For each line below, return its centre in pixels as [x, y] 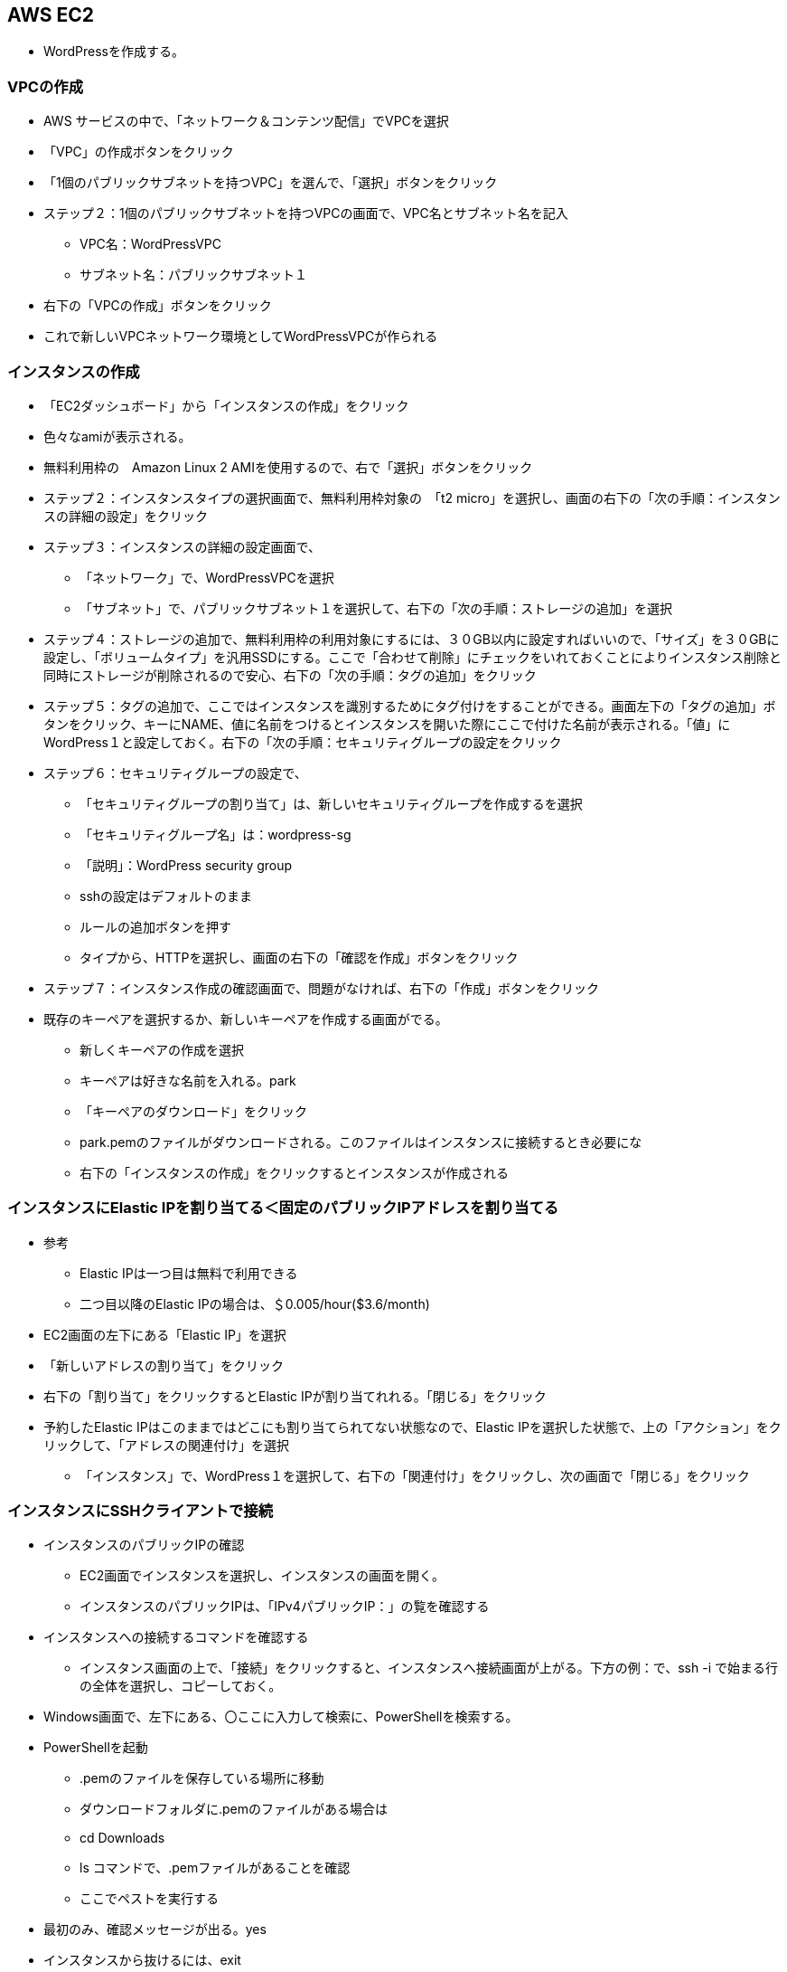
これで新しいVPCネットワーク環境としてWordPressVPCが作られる [241, 337]
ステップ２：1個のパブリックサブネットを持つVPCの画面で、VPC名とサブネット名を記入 [306, 213]
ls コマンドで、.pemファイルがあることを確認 [215, 1868]
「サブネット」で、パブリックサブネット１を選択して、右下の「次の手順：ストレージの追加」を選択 [376, 608]
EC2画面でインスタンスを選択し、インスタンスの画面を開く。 [262, 1576]
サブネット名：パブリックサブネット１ [193, 275]
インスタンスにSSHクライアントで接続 [141, 1511]
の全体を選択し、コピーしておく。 [181, 1686]
